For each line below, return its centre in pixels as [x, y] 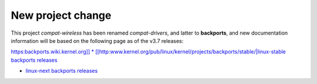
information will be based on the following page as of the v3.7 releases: [97, 41]
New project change [61, 15]
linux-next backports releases [62, 71]
